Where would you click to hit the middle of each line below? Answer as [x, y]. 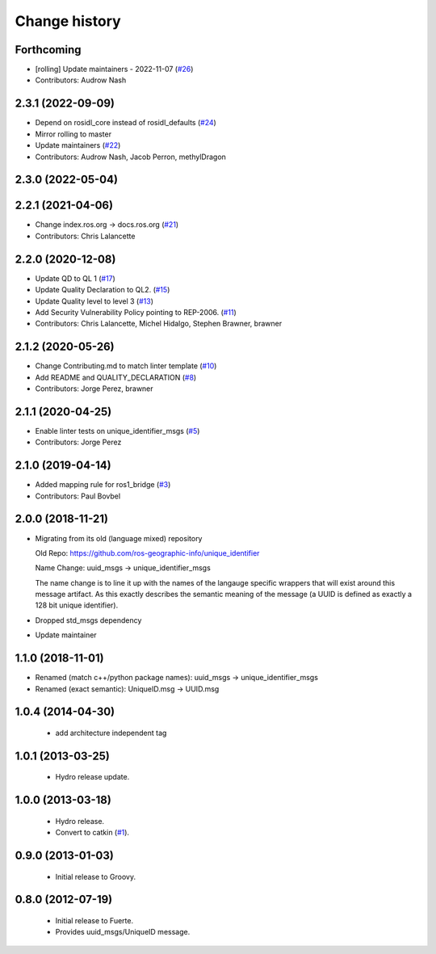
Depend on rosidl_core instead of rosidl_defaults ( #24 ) [126, 123]
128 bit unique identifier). [77, 605]
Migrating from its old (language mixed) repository [119, 538]
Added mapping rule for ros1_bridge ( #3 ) [103, 485]
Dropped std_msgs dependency [88, 620]
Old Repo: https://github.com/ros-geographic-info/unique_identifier [147, 553]
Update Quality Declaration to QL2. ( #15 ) [103, 290]
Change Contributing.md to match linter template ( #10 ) [126, 366]
